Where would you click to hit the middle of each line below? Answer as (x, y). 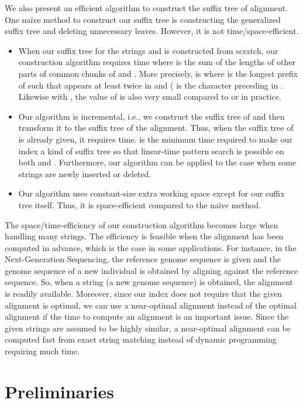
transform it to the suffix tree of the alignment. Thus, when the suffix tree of (156, 128)
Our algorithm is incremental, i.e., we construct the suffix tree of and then (151, 116)
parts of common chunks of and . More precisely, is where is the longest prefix (158, 73)
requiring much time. (42, 351)
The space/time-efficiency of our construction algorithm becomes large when (142, 224)
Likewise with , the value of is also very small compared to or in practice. (150, 96)
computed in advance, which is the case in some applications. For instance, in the (151, 247)
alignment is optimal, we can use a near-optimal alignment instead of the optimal (151, 305)
